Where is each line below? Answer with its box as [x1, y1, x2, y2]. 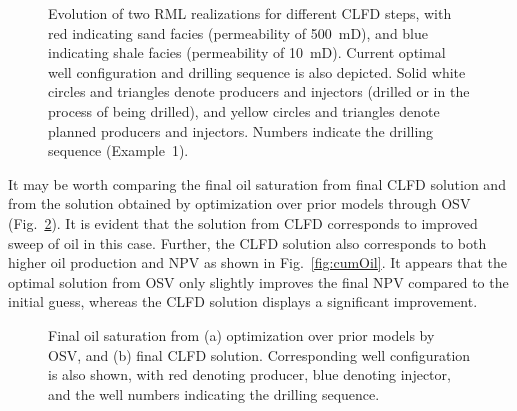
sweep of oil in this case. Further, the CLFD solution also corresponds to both [8, 232, 487, 253]
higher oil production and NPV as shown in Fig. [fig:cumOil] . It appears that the [8, 252, 507, 273]
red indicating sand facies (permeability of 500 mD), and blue [48, 22, 429, 43]
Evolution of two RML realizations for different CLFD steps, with [48, 3, 452, 23]
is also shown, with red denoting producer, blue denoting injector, [48, 364, 451, 385]
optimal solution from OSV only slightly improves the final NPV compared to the [8, 271, 509, 292]
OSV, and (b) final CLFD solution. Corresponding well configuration [48, 344, 471, 365]
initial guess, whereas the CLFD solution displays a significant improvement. [8, 291, 478, 312]
